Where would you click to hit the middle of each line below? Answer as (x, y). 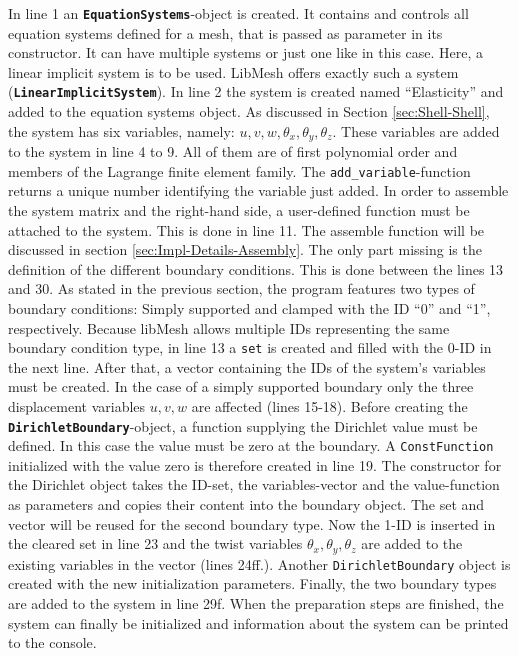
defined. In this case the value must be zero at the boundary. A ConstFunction (251, 445)
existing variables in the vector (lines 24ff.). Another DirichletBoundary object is (259, 563)
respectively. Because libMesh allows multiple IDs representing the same (229, 327)
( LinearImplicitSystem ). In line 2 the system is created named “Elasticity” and (256, 91)
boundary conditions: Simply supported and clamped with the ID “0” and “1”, (249, 307)
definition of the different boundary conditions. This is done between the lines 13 (256, 268)
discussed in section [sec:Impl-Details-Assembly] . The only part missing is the (245, 249)
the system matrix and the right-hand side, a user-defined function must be (239, 209)
